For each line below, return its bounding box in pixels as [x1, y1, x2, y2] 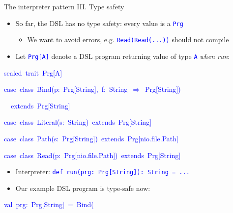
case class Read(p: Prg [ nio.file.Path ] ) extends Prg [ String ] [4, 150, 181, 160]
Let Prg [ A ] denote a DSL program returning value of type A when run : [15, 51, 230, 61]
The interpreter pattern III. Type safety [4, 1, 124, 11]
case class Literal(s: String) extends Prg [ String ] [4, 117, 152, 127]
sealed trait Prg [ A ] [4, 67, 62, 78]
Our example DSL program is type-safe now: [15, 183, 150, 193]
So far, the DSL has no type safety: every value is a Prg [15, 18, 183, 28]
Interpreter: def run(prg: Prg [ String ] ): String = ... [15, 166, 190, 177]
